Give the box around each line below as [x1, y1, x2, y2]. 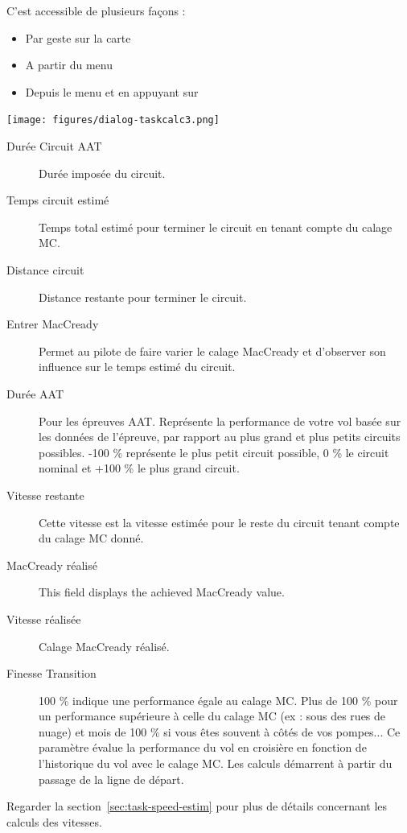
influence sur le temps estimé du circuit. [39, 358, 236, 375]
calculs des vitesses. [6, 813, 102, 830]
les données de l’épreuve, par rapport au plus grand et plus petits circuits [39, 428, 401, 445]
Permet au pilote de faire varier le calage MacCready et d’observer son [39, 342, 386, 359]
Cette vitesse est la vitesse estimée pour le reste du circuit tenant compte [39, 513, 400, 530]
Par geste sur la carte [25, 29, 131, 46]
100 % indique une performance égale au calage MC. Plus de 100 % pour [39, 691, 398, 708]
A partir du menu [25, 56, 113, 73]
